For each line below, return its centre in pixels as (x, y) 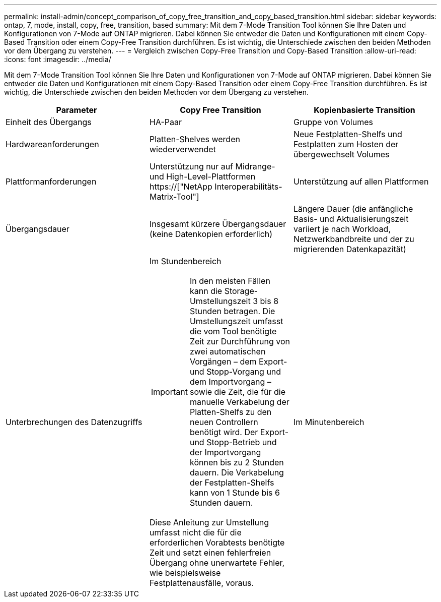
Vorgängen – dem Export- (238, 362)
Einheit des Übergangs (49, 122)
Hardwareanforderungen (52, 144)
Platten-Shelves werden (195, 139)
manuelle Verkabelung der (239, 402)
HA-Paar (165, 122)
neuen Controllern (224, 422)
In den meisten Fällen (230, 281)
